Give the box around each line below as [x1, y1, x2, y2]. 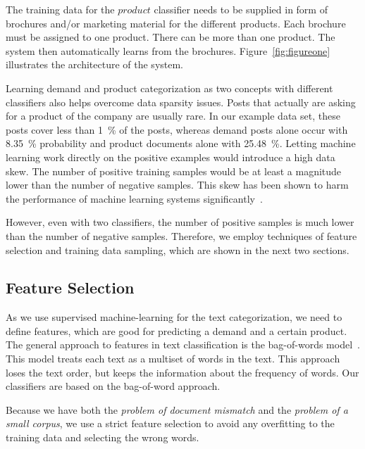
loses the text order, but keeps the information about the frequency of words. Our [6, 365, 359, 379]
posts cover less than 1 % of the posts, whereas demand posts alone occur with [6, 122, 348, 137]
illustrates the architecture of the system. [6, 57, 184, 72]
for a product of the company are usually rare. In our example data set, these [6, 108, 340, 123]
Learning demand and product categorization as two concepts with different [6, 80, 333, 95]
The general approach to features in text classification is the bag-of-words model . [6, 337, 360, 352]
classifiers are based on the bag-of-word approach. [6, 379, 221, 393]
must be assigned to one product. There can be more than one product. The [6, 30, 335, 44]
